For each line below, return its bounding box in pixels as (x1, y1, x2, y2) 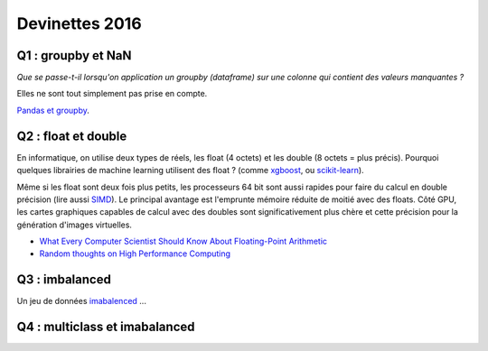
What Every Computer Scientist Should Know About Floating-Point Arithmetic (39, 236, 328, 247)
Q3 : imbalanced (16, 272, 112, 288)
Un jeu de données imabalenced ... (16, 296, 146, 307)
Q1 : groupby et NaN (16, 48, 132, 63)
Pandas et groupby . (16, 105, 89, 115)
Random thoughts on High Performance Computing (39, 248, 230, 259)
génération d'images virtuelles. (16, 219, 133, 230)
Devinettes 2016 (16, 14, 142, 33)
